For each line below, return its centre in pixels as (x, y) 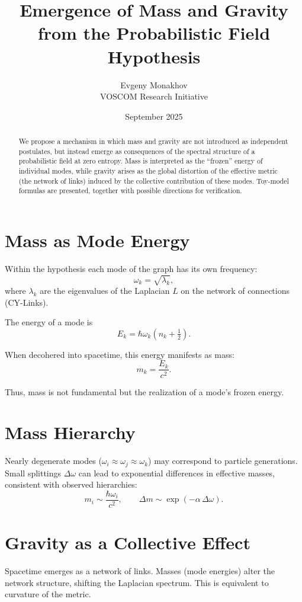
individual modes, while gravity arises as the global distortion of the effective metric (148, 171)
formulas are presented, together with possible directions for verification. (130, 190)
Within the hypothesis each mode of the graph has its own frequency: (131, 268)
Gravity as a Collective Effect (128, 542)
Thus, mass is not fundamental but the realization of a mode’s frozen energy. (144, 391)
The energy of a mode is (49, 322)
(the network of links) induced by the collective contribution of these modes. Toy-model (154, 180)
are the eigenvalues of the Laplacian (105, 291)
